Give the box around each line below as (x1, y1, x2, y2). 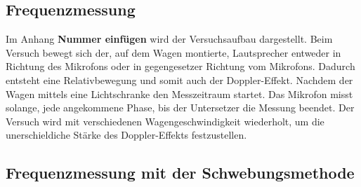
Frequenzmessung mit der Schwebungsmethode (6, 162, 355, 183)
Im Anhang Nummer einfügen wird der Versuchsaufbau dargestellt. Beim (6, 32, 333, 46)
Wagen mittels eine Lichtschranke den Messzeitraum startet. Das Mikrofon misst (6, 86, 353, 101)
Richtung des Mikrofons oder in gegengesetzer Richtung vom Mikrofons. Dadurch (6, 59, 355, 74)
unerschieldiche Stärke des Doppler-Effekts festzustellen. (6, 127, 247, 142)
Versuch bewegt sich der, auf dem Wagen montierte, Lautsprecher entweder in (6, 45, 341, 60)
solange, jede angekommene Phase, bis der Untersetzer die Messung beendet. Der (6, 100, 355, 115)
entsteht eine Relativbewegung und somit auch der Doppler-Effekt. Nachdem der (6, 72, 353, 87)
